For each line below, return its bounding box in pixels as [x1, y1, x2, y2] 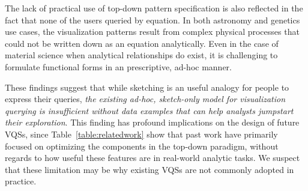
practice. [5, 175, 37, 187]
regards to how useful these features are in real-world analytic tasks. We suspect [5, 151, 300, 164]
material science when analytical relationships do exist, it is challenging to [5, 49, 278, 61]
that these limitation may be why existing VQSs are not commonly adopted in [5, 163, 294, 175]
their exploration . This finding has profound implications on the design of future [5, 116, 300, 129]
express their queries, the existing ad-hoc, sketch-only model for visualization [5, 92, 286, 105]
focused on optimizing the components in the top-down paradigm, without [5, 139, 279, 152]
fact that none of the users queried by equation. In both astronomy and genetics [5, 13, 300, 26]
